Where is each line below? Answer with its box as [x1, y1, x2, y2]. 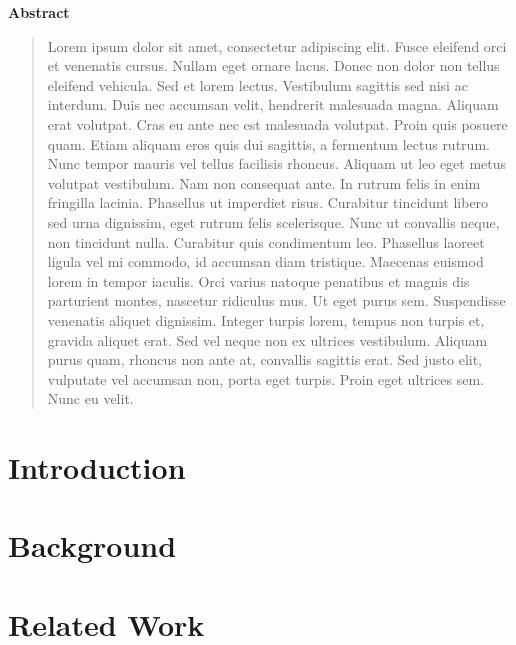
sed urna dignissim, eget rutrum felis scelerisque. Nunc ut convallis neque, [47, 211, 500, 232]
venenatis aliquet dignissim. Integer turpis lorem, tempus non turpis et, [47, 309, 485, 330]
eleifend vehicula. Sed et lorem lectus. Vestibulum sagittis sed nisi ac [47, 74, 468, 95]
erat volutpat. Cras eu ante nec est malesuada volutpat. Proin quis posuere [47, 113, 508, 134]
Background [8, 525, 177, 566]
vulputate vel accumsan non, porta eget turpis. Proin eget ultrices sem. [47, 368, 485, 389]
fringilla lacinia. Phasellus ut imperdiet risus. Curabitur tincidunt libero [47, 192, 489, 213]
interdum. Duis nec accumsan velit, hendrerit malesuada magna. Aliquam [47, 94, 499, 115]
